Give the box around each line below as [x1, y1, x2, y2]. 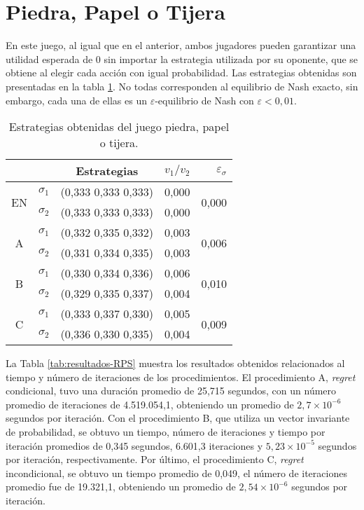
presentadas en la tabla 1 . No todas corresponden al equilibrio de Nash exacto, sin [6, 78, 358, 93]
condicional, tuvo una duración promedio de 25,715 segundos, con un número [6, 383, 337, 398]
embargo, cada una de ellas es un [6, 92, 148, 107]
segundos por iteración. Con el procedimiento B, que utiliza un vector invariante [6, 411, 350, 425]
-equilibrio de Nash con [155, 92, 254, 107]
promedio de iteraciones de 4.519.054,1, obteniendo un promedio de [6, 397, 294, 411]
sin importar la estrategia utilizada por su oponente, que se [104, 51, 358, 66]
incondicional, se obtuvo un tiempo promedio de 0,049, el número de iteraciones [6, 465, 347, 480]
